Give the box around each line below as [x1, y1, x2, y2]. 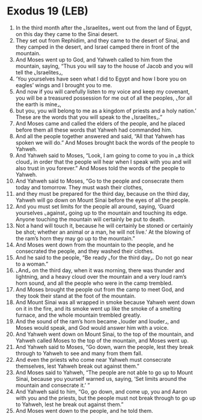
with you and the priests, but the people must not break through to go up [15, 394, 196, 401]
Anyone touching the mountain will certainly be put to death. [15, 215, 165, 223]
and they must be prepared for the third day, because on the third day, [15, 190, 190, 197]
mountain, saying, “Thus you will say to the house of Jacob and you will [15, 62, 193, 70]
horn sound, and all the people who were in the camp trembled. [15, 279, 173, 287]
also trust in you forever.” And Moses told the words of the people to [15, 164, 185, 172]
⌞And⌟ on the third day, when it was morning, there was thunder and [15, 266, 185, 274]
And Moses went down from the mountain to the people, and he [15, 241, 174, 248]
